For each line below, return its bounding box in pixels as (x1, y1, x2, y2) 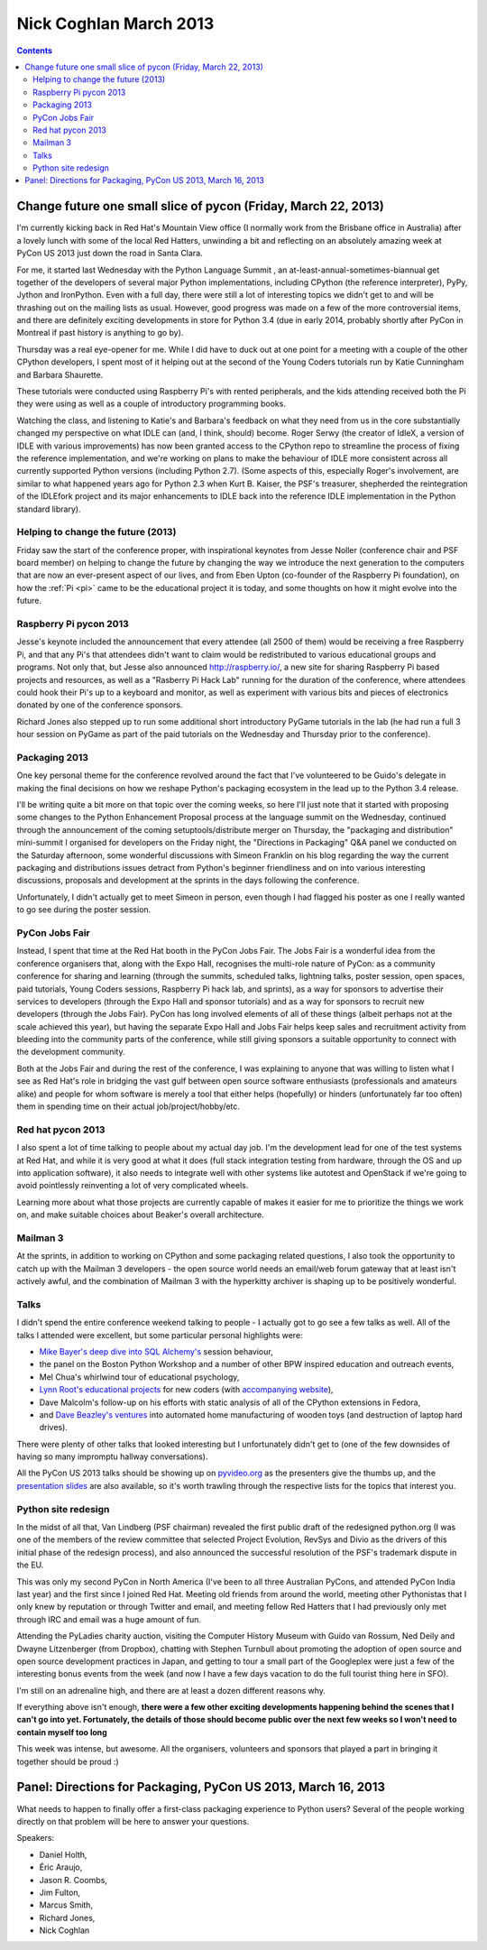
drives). (39, 1422, 68, 1433)
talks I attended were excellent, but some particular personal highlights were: (16, 1329, 303, 1340)
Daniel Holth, (39, 1849, 87, 1860)
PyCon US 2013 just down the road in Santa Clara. (16, 248, 203, 259)
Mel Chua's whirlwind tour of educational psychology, (39, 1372, 240, 1382)
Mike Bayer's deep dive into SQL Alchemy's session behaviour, (39, 1345, 274, 1357)
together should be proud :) (16, 1756, 119, 1767)
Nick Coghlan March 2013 (16, 14, 215, 33)
